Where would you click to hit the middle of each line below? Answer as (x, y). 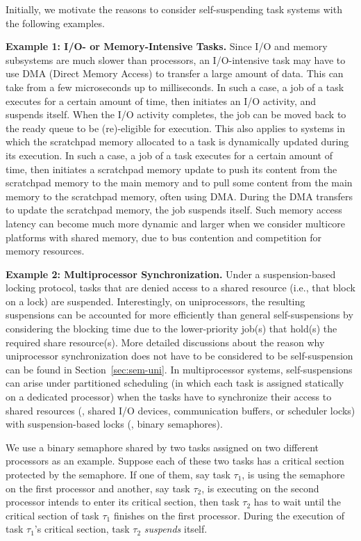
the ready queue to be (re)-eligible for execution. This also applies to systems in (175, 128)
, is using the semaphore (293, 474)
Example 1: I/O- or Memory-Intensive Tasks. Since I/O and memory (167, 46)
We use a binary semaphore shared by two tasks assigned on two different (162, 447)
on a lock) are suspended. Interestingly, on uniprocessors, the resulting (156, 301)
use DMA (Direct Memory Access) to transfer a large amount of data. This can (175, 73)
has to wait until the (297, 502)
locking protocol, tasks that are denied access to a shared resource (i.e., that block (180, 288)
